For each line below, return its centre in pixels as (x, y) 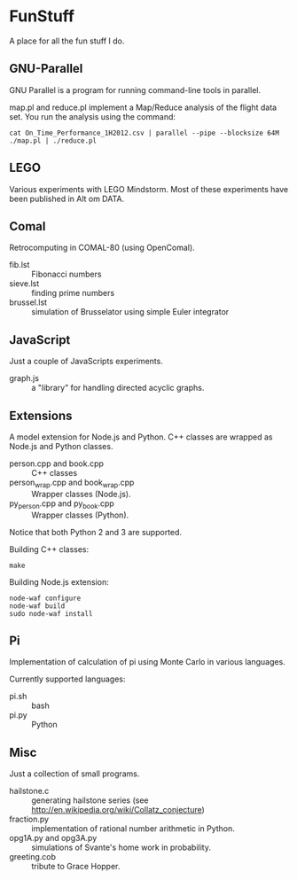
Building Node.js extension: (59, 581)
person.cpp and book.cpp (57, 463)
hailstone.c (29, 791)
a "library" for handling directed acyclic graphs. (118, 388)
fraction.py (29, 819)
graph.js (24, 378)
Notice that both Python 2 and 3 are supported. (96, 532)
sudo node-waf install (51, 613)
